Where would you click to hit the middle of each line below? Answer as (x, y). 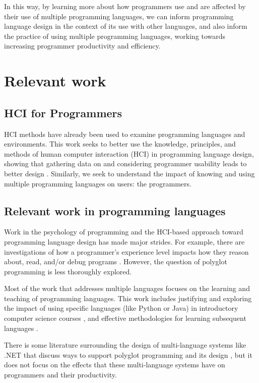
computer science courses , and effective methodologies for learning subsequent (125, 318)
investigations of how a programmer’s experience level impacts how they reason (126, 251)
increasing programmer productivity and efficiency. (82, 46)
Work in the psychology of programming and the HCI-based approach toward (124, 232)
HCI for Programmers (63, 112)
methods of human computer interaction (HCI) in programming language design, (129, 153)
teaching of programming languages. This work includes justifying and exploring (128, 298)
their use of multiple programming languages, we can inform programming (119, 16)
